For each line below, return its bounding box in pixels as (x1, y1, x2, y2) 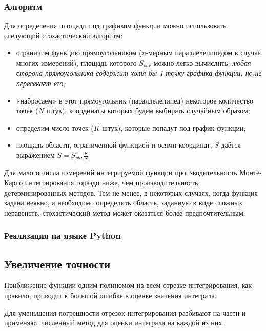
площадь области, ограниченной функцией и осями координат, (16, 139, 212, 150)
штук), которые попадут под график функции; (102, 122, 246, 133)
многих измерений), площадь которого (16, 57, 137, 68)
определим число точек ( (16, 122, 94, 133)
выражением (16, 150, 55, 160)
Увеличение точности (4, 256, 111, 272)
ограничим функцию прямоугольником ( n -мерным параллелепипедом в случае (16, 47, 261, 58)
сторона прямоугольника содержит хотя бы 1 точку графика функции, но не (16, 68, 262, 78)
